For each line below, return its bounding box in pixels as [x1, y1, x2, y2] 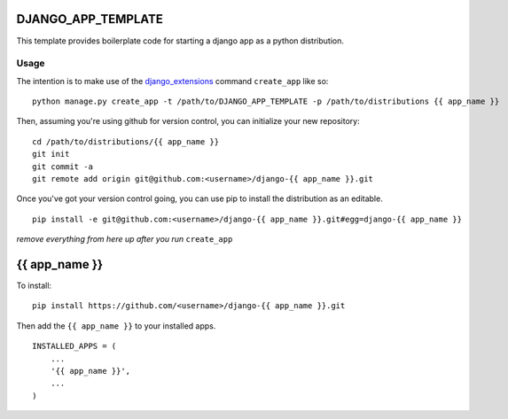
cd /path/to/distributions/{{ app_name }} [32, 136, 220, 146]
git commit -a [32, 161, 93, 172]
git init [32, 149, 70, 159]
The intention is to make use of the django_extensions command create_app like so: [16, 75, 329, 86]
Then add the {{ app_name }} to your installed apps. [16, 320, 216, 331]
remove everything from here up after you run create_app [16, 234, 233, 244]
